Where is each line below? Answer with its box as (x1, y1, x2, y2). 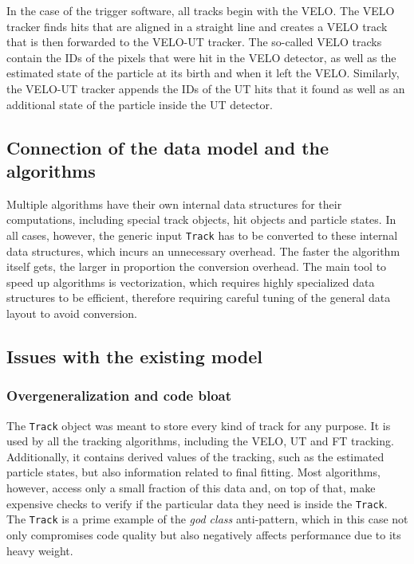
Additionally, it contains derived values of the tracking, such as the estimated (6, 448, 384, 464)
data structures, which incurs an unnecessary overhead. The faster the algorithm (6, 242, 400, 259)
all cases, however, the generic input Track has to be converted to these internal (6, 226, 398, 243)
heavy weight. (6, 542, 73, 558)
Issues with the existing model (6, 343, 262, 368)
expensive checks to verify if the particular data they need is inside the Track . (6, 495, 388, 511)
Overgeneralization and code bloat (6, 386, 232, 405)
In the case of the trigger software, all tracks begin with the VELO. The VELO (6, 2, 395, 18)
